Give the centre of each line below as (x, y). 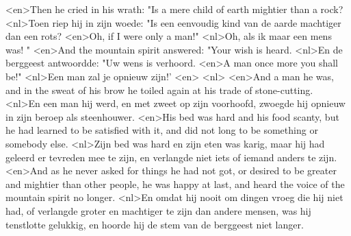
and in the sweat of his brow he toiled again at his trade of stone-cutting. (159, 90)
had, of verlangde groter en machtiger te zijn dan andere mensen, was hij (158, 210)
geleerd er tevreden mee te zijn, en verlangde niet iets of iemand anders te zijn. (171, 157)
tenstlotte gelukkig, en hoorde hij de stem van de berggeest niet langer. (155, 224)
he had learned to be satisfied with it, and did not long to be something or (162, 130)
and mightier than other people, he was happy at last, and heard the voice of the (175, 184)
